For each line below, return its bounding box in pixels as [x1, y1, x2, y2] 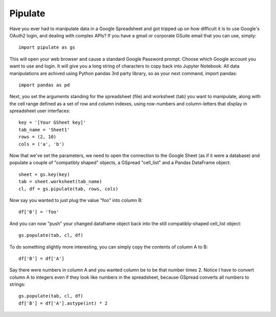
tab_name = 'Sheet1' [18, 127, 70, 132]
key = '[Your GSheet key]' [18, 120, 86, 125]
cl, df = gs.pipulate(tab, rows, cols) [18, 186, 119, 192]
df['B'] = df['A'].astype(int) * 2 [18, 300, 108, 306]
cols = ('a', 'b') [18, 141, 65, 147]
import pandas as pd [18, 82, 70, 88]
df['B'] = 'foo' [18, 209, 59, 215]
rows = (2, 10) [18, 134, 57, 140]
